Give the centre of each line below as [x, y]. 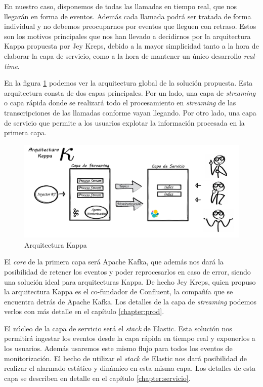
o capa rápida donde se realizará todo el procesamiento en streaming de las [120, 103]
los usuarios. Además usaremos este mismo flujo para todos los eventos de [118, 348]
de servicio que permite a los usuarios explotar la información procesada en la [124, 122]
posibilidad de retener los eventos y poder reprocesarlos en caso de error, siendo [127, 271]
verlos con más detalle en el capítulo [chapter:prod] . [84, 311]
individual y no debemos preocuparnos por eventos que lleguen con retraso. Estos [130, 26]
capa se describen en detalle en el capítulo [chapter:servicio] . [97, 378]
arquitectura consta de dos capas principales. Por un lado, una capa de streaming [130, 92]
